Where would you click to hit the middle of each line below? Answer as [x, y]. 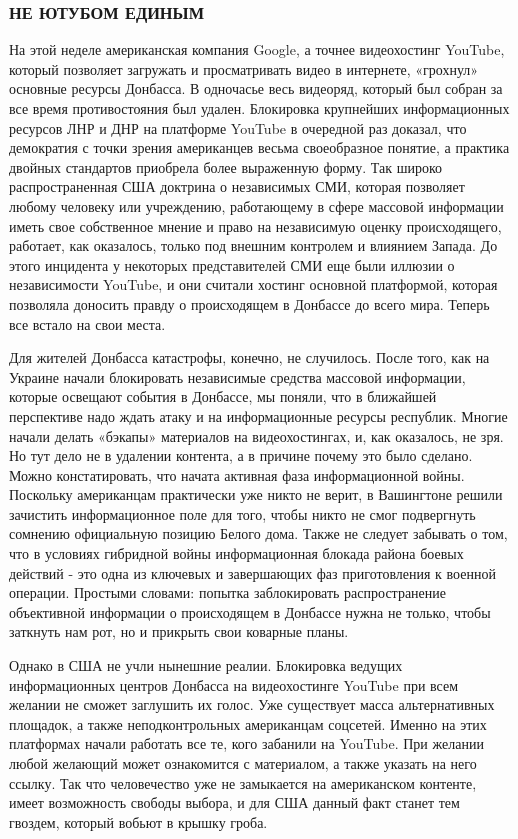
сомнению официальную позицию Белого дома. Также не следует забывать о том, [258, 533]
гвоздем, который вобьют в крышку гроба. [138, 821]
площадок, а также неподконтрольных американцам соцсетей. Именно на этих [248, 723]
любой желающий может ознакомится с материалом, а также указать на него [243, 763]
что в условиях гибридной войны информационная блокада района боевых [236, 553]
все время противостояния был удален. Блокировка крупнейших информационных [259, 108]
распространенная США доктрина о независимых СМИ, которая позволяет [237, 186]
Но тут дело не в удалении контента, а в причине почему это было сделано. [241, 455]
